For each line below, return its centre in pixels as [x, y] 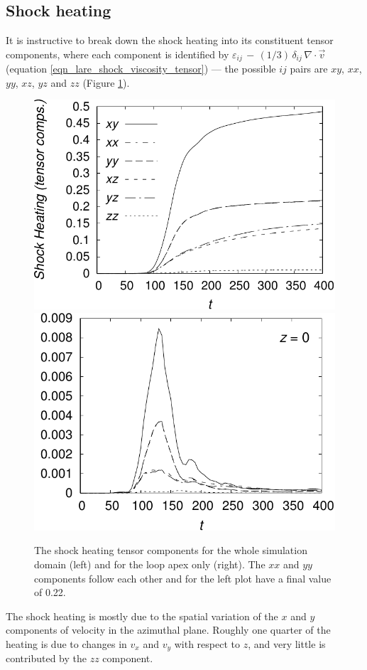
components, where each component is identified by [117, 54]
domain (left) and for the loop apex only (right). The [150, 564]
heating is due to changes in [66, 643]
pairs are [309, 69]
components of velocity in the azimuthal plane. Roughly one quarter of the [168, 630]
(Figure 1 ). [106, 82]
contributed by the [46, 658]
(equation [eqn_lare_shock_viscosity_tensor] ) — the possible [141, 69]
